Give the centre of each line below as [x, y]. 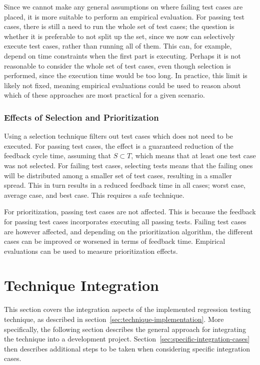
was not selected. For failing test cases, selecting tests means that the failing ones [128, 165]
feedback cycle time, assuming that [58, 155]
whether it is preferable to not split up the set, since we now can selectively [119, 36]
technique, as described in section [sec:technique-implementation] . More [114, 319]
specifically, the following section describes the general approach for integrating [125, 329]
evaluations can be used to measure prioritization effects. [91, 251]
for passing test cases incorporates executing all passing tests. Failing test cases [125, 221]
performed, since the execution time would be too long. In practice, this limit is [126, 75]
